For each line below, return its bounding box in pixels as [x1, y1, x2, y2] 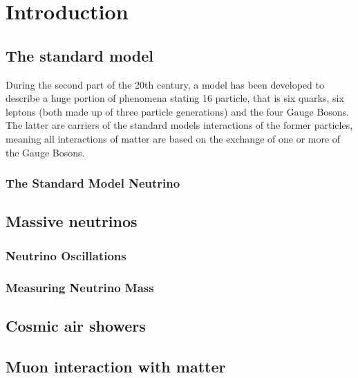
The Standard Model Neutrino [6, 174, 180, 192]
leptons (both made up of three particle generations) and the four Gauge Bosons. [6, 104, 349, 118]
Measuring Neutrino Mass [6, 278, 154, 296]
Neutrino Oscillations [6, 246, 126, 264]
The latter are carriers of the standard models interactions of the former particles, [6, 118, 353, 132]
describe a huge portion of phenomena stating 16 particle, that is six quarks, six [6, 91, 344, 105]
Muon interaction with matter [6, 355, 226, 377]
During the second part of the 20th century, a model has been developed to [6, 77, 324, 91]
